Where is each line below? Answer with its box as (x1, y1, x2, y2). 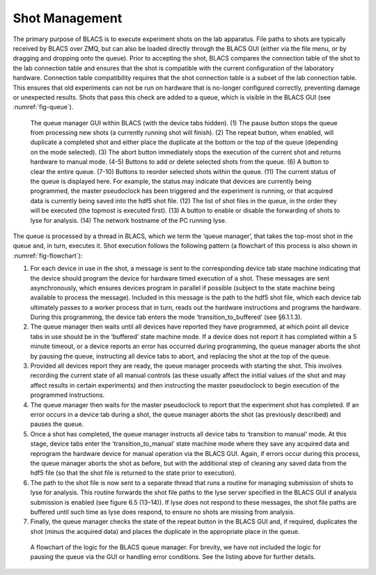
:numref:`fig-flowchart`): (13, 251, 83, 260)
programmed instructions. (30, 391, 105, 400)
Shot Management (13, 10, 123, 26)
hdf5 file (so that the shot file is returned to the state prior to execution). (30, 468, 237, 477)
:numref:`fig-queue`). (13, 103, 74, 111)
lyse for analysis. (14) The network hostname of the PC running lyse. (30, 216, 227, 224)
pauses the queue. (30, 420, 84, 428)
